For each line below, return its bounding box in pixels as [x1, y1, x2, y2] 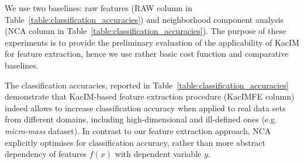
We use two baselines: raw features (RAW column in [5, 2, 192, 13]
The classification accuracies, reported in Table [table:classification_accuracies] [5, 78, 289, 91]
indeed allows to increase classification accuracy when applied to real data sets [5, 101, 286, 114]
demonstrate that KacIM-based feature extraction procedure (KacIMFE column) [5, 90, 295, 102]
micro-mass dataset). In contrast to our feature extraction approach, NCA [5, 124, 271, 136]
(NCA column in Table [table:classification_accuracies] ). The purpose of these [5, 25, 286, 37]
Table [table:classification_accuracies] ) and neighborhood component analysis [5, 13, 284, 25]
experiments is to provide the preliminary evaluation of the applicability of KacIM [5, 36, 299, 48]
